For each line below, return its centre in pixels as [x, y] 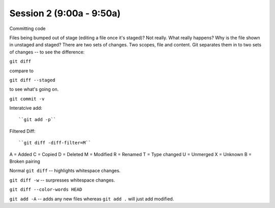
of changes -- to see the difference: [47, 52]
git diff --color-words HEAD [46, 190]
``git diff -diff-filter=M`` [55, 143]
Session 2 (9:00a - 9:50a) [65, 13]
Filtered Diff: [22, 131]
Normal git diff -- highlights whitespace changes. [65, 171]
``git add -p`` [37, 120]
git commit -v [27, 99]
